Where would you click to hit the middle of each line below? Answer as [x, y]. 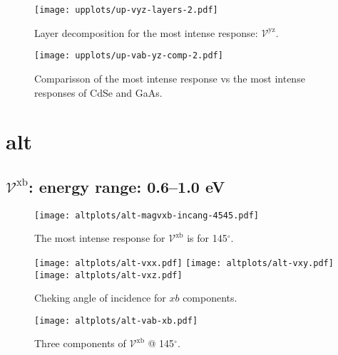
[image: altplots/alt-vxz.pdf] [108, 275]
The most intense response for [100, 238]
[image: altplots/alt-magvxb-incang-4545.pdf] [147, 215]
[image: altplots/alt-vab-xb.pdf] [116, 320]
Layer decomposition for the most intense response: [146, 32]
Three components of [80, 343]
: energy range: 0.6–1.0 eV [127, 186]
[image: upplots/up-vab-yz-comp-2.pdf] [129, 56]
